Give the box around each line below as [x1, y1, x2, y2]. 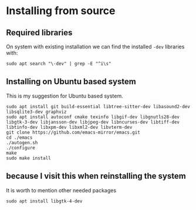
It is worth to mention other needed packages [6, 186, 116, 194]
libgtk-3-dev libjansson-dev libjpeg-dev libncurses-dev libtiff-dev [6, 119, 180, 125]
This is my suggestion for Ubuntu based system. [6, 92, 123, 99]
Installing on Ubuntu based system [6, 76, 136, 86]
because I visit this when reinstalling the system [6, 171, 186, 181]
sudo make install [6, 155, 51, 161]
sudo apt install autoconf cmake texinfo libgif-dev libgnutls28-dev [6, 114, 180, 120]
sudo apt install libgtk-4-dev [6, 198, 83, 204]
